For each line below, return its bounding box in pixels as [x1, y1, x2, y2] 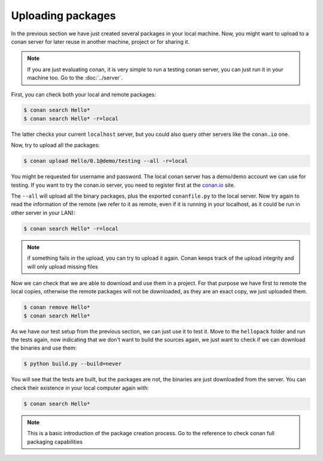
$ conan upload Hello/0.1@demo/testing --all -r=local [23, 157, 188, 165]
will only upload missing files [27, 263, 98, 270]
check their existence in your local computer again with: [11, 384, 150, 392]
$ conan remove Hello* [23, 304, 90, 311]
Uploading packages [11, 9, 116, 22]
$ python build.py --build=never [23, 360, 122, 368]
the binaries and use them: [11, 344, 77, 351]
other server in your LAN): [11, 209, 75, 216]
